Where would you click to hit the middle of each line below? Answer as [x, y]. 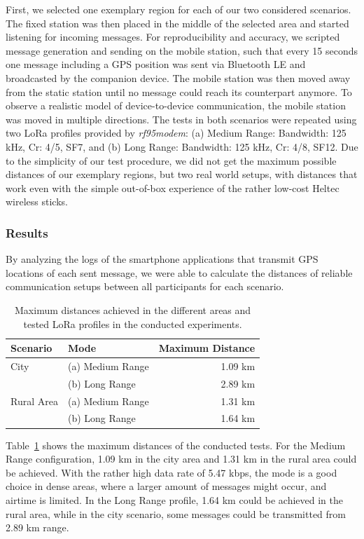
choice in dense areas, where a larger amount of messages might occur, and [166, 486]
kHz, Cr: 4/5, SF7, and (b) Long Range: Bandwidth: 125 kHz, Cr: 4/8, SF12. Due [182, 146]
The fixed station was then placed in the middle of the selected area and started [177, 23]
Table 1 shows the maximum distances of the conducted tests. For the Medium [176, 445]
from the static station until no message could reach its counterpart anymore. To [179, 91]
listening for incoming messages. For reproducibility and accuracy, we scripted [173, 37]
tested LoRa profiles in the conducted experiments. [133, 323]
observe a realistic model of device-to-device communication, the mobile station [176, 105]
